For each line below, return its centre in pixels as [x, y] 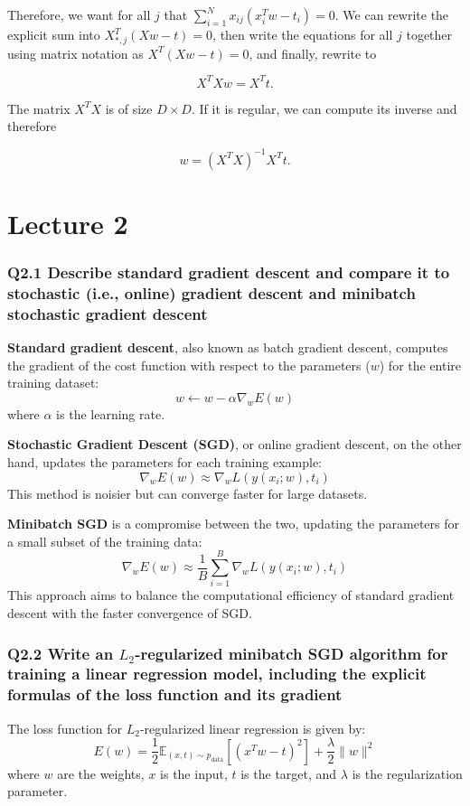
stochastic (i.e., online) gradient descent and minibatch [211, 292]
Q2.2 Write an [61, 653]
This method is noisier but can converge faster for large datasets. [188, 493]
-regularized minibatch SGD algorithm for [291, 653]
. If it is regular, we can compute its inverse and [324, 108]
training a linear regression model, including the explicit [217, 674]
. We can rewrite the [392, 14]
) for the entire [420, 365]
